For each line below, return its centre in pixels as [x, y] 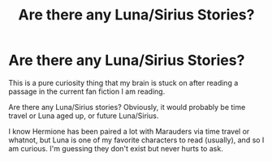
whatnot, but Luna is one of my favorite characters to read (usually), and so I [136, 140]
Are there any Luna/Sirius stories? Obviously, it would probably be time [127, 107]
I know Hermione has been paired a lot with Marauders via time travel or [129, 131]
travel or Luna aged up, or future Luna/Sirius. [84, 116]
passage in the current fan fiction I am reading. [87, 91]
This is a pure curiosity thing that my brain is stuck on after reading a [123, 83]
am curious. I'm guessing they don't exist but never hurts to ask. [116, 148]
